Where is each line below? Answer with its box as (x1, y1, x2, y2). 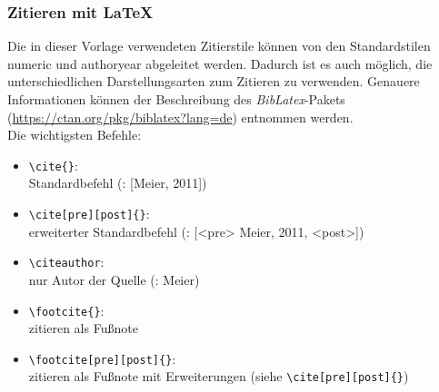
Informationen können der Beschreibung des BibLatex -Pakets (7, 90, 345, 108)
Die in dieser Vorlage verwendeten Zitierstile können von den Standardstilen (7, 36, 431, 55)
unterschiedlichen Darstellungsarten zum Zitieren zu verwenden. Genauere (7, 72, 420, 91)
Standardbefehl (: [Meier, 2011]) (28, 173, 207, 192)
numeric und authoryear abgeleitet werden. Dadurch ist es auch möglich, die (7, 54, 433, 73)
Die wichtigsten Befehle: (7, 125, 142, 144)
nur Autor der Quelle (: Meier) (28, 269, 200, 289)
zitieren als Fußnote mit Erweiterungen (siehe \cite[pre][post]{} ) (28, 367, 409, 386)
